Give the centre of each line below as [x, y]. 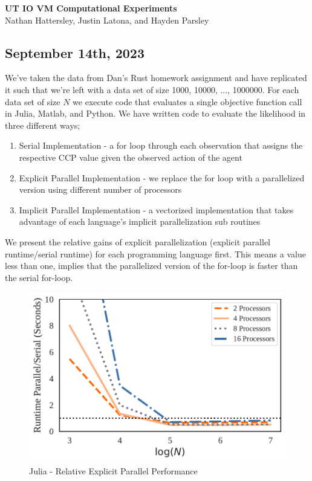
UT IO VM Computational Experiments [91, 8]
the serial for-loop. [39, 277]
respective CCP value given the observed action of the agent [131, 157]
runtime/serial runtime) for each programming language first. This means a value [155, 253]
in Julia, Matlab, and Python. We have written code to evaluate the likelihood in [155, 113]
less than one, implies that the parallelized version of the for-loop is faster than [151, 266]
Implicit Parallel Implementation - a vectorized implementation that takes [156, 209]
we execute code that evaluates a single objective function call [187, 101]
